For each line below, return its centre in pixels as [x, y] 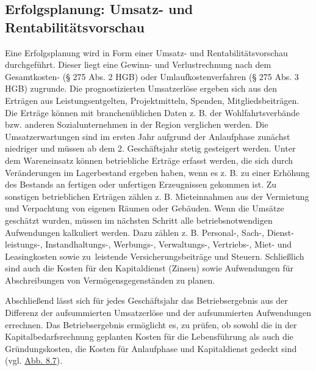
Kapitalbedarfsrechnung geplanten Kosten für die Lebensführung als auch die [149, 336]
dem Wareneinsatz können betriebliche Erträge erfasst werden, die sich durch [149, 160]
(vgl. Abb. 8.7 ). [34, 360]
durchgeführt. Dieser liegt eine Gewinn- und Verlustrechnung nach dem [138, 64]
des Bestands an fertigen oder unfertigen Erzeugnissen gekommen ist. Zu [141, 184]
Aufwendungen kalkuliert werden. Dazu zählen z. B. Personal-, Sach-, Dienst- [149, 232]
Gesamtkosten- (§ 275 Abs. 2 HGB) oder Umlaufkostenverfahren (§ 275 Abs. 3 [152, 76]
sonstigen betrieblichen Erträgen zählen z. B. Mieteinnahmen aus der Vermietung [157, 196]
